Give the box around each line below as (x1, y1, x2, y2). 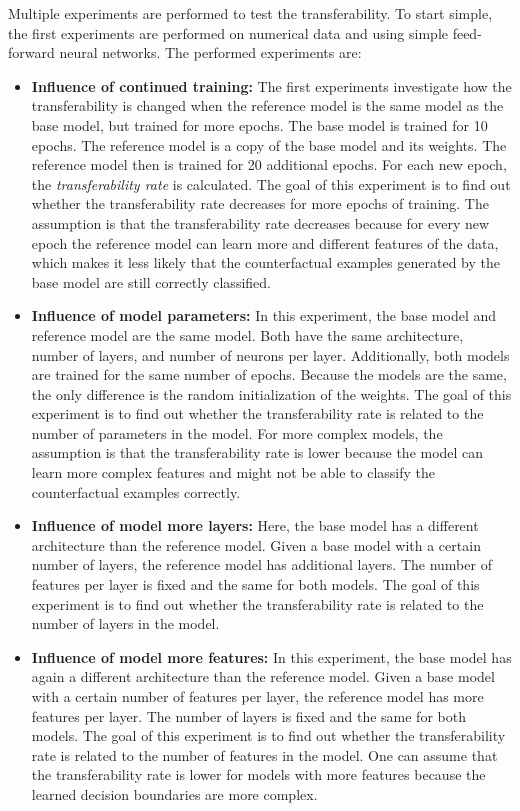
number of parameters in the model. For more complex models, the (31, 422, 443, 443)
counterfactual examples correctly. (31, 481, 241, 502)
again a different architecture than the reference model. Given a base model (31, 666, 495, 687)
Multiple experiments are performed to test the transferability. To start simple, (8, 3, 493, 23)
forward (8, 42, 55, 63)
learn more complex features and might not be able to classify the (31, 462, 436, 483)
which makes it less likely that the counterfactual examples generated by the (31, 252, 500, 273)
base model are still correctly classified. (31, 271, 271, 292)
